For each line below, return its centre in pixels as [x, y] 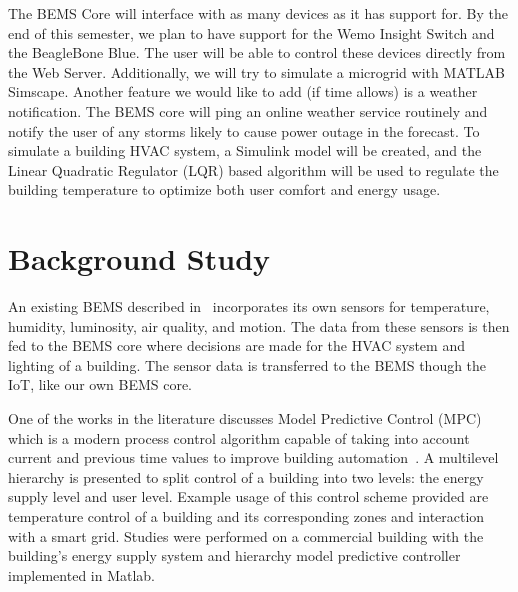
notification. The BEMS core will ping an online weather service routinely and [248, 110]
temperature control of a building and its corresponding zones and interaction [246, 516]
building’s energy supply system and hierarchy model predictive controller [234, 555]
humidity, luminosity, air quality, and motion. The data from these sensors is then [259, 325]
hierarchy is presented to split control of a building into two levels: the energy [246, 476]
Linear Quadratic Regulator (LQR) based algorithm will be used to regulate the [253, 169]
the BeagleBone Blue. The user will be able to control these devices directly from [257, 52]
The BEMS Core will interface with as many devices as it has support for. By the [258, 13]
